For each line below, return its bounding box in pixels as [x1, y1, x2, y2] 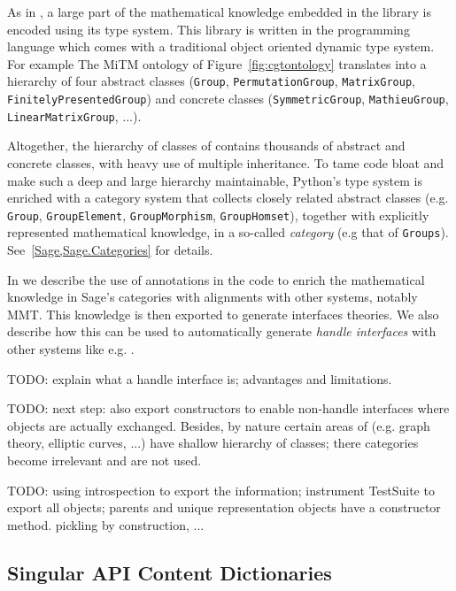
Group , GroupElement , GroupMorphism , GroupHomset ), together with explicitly [7, 205, 429, 224]
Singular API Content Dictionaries [7, 558, 332, 586]
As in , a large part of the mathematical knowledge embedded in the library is [7, 3, 432, 20]
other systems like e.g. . [7, 340, 135, 357]
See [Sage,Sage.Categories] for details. [7, 241, 213, 259]
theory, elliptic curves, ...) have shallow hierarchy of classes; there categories [7, 434, 419, 452]
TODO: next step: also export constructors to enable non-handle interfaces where [7, 399, 450, 418]
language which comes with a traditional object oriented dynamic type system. [7, 37, 435, 56]
